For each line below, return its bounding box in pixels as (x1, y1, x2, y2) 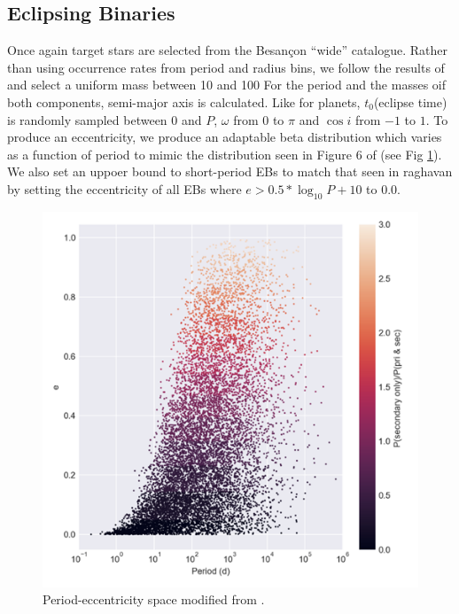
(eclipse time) (373, 92, 447, 111)
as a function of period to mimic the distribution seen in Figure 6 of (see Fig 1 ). (7, 144, 442, 163)
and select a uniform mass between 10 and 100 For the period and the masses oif (7, 75, 447, 94)
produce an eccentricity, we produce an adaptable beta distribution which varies (7, 128, 442, 146)
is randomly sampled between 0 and (7, 110, 202, 128)
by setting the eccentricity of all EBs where (7, 179, 242, 198)
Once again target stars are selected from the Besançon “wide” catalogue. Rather (7, 41, 448, 59)
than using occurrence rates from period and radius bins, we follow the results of (7, 58, 445, 76)
